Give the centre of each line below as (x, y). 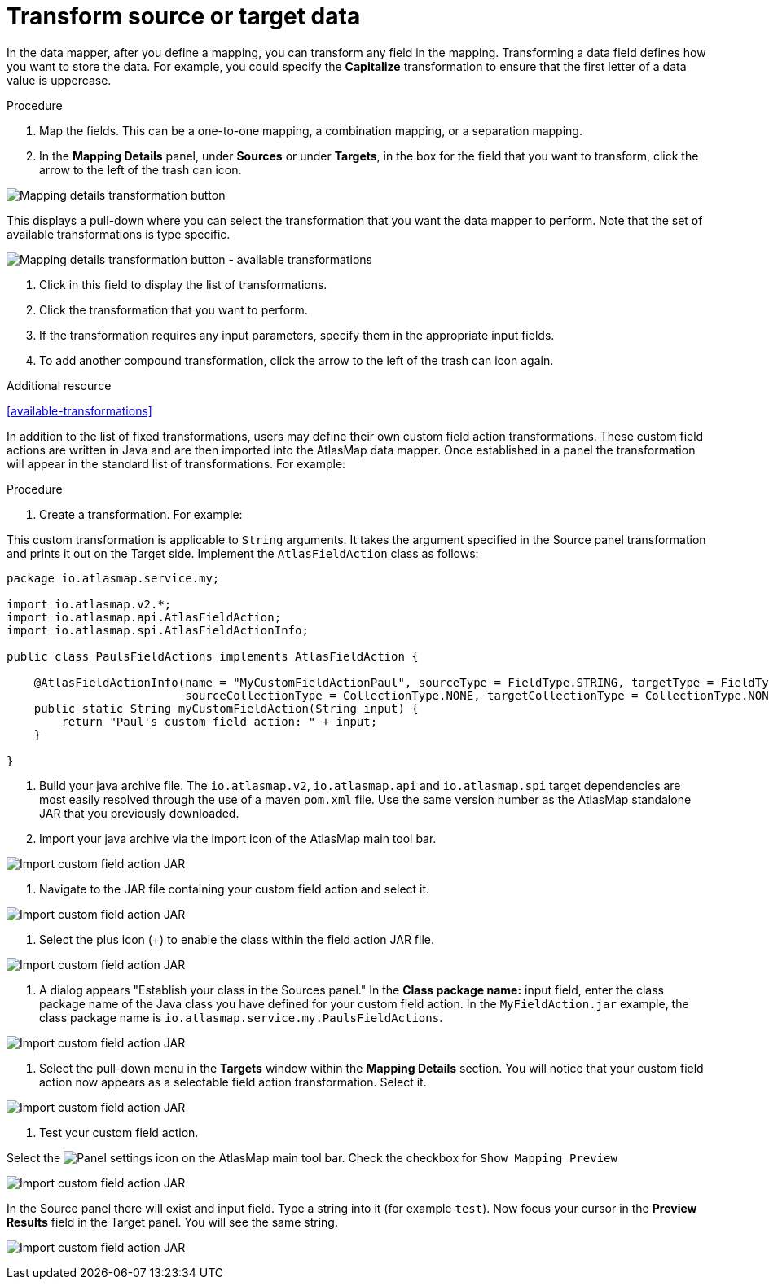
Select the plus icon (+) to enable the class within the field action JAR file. (237, 939)
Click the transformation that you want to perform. (174, 309)
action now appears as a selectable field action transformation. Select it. (233, 1082)
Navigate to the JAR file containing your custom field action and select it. (235, 889)
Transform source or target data (184, 16)
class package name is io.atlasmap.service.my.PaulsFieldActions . (241, 1017)
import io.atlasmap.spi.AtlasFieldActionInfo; (158, 630)
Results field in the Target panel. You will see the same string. (172, 1222)
